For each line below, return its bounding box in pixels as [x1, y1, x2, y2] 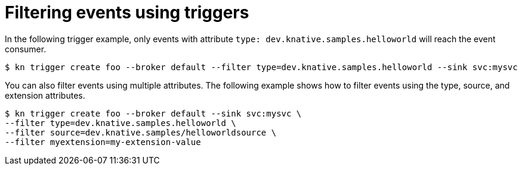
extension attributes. [5, 90, 85, 100]
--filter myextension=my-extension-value [5, 137, 201, 147]
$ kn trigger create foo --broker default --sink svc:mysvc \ [5, 108, 302, 118]
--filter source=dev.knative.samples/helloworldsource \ [5, 127, 277, 137]
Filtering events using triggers [5, 2, 249, 23]
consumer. [5, 43, 47, 54]
